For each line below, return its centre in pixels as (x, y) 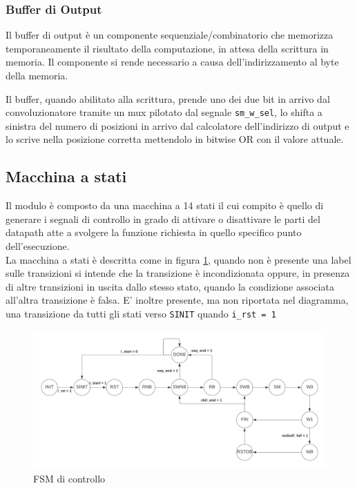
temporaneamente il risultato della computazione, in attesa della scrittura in (167, 48)
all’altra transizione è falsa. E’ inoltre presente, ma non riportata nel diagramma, (177, 300)
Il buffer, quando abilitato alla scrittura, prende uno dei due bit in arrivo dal (168, 98)
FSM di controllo (69, 478)
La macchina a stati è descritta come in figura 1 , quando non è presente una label (178, 259)
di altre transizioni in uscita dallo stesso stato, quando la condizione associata (170, 286)
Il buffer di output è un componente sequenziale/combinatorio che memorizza (170, 35)
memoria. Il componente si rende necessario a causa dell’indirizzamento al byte (172, 62)
